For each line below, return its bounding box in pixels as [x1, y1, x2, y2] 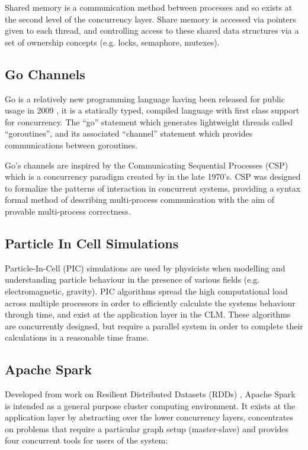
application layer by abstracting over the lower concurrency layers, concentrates [5, 411, 294, 423]
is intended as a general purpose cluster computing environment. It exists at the [5, 399, 296, 412]
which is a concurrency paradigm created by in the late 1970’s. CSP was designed [5, 170, 301, 183]
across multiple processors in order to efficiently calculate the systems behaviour [5, 296, 296, 309]
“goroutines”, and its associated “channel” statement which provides [5, 127, 253, 140]
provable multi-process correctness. [5, 205, 131, 217]
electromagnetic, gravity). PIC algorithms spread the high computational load [5, 284, 288, 297]
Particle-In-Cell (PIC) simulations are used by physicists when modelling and [5, 261, 285, 274]
